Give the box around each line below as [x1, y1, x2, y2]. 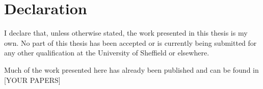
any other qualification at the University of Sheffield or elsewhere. [4, 47, 209, 58]
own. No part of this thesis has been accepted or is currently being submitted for [4, 37, 257, 48]
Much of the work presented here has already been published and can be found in [4, 64, 259, 75]
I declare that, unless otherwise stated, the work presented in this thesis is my [4, 27, 248, 38]
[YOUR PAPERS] [4, 74, 61, 85]
